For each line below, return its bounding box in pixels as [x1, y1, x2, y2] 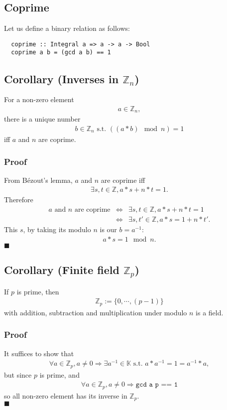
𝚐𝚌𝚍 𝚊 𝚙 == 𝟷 [135, 381, 178, 389]
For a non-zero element [4, 94, 74, 105]
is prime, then [16, 286, 59, 296]
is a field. [196, 307, 224, 317]
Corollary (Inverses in [4, 71, 119, 86]
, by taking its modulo [23, 224, 91, 235]
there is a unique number [4, 114, 81, 124]
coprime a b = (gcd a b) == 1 [11, 49, 111, 56]
